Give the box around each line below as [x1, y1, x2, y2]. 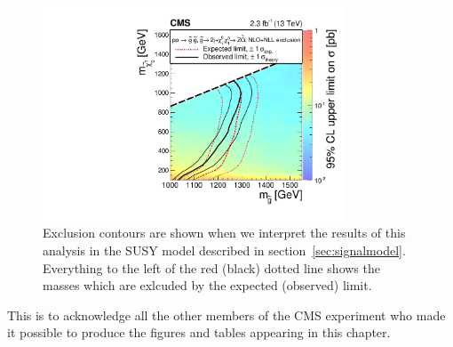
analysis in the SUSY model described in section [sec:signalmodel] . [43, 240, 406, 259]
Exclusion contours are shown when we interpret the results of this [43, 223, 406, 242]
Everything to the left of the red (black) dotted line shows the [43, 258, 380, 277]
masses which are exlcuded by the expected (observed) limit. [43, 276, 372, 295]
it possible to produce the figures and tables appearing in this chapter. [7, 323, 391, 342]
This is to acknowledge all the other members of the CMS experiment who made [7, 305, 446, 324]
